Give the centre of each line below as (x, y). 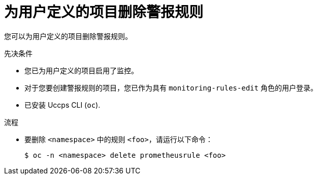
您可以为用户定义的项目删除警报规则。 (68, 36)
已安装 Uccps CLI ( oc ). (62, 105)
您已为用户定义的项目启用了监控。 (81, 70)
